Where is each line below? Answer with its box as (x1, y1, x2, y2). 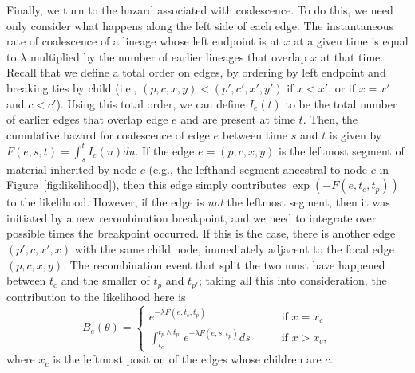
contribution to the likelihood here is (6, 288, 186, 304)
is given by (329, 126, 382, 143)
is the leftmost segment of (279, 142, 405, 159)
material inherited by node (6, 160, 137, 177)
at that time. (320, 48, 384, 65)
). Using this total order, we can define (56, 95, 246, 112)
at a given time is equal (294, 33, 409, 49)
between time (222, 126, 287, 143)
